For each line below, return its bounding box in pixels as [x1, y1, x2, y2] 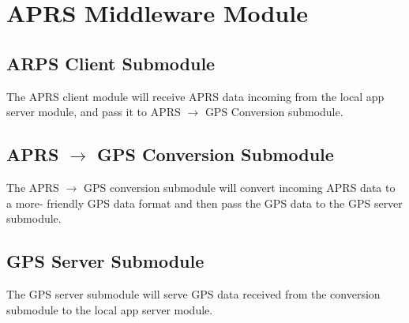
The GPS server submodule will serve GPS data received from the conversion [6, 285, 381, 302]
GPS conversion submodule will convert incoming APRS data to [83, 178, 396, 195]
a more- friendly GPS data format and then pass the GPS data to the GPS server [6, 194, 403, 211]
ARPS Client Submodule [6, 51, 216, 75]
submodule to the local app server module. [6, 301, 213, 317]
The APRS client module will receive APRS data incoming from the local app [6, 88, 385, 104]
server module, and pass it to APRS [6, 103, 181, 120]
